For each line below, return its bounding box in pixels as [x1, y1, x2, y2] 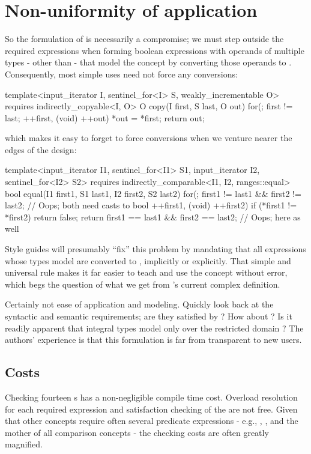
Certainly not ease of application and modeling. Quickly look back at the [5, 298, 274, 310]
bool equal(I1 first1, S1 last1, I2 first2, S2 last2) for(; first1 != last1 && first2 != [5, 187, 301, 199]
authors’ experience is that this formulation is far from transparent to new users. [5, 333, 302, 346]
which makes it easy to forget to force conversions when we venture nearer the [5, 132, 292, 144]
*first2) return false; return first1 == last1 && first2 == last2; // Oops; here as [5, 210, 301, 223]
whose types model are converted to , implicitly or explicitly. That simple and [5, 254, 291, 267]
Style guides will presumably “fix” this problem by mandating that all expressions [5, 243, 306, 255]
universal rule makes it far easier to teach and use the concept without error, [5, 266, 288, 279]
